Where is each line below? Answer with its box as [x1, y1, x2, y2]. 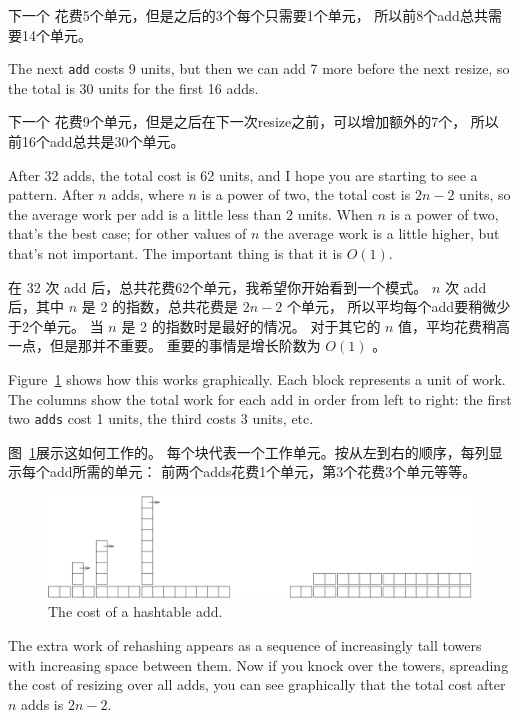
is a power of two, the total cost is [201, 184, 411, 205]
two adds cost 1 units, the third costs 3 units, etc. [8, 408, 314, 429]
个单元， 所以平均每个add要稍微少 [286, 296, 511, 317]
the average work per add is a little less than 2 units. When [8, 203, 373, 224]
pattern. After [8, 184, 94, 205]
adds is [21, 693, 64, 714]
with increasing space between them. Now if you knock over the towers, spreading [8, 654, 509, 675]
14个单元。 [21, 24, 92, 45]
